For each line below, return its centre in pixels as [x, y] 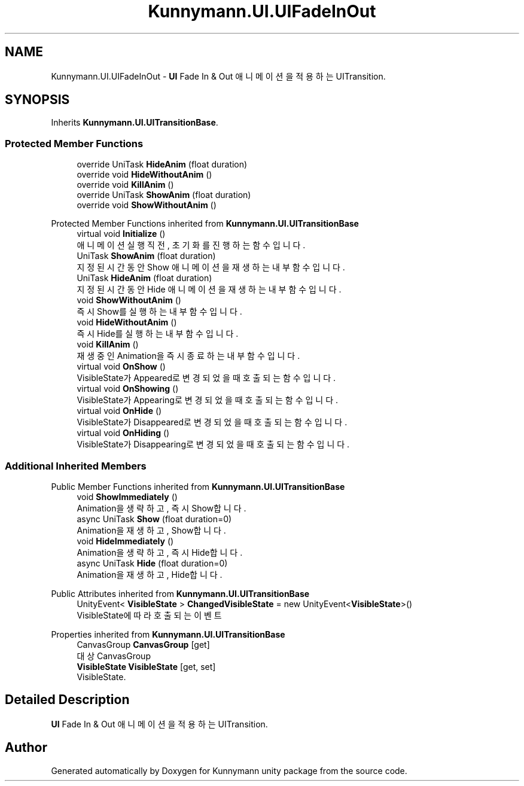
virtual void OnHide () [119, 411]
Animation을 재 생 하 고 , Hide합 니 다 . [150, 574]
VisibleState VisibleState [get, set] [146, 666]
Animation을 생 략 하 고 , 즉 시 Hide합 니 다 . [160, 552]
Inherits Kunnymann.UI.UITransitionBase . [135, 123]
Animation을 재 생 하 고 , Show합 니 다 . [151, 530]
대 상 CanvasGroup [114, 656]
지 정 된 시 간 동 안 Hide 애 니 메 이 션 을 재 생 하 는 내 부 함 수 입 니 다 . [209, 290]
